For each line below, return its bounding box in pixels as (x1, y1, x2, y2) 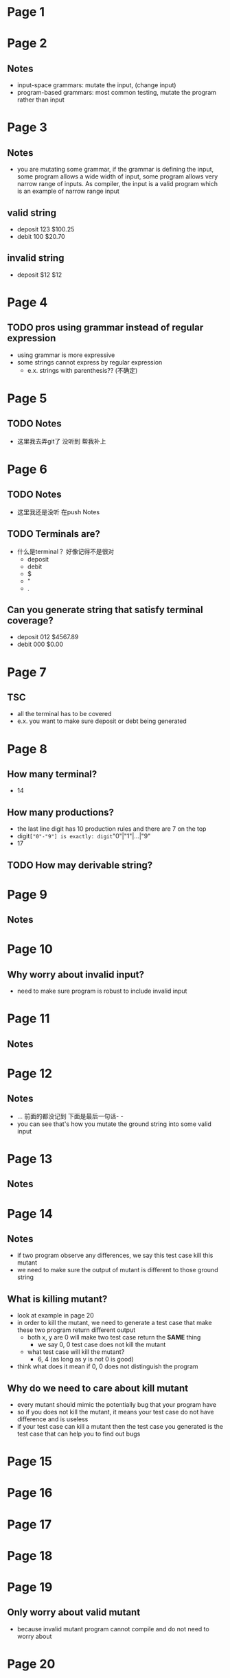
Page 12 (7, 1066, 53, 1081)
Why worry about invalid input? (7, 969, 144, 980)
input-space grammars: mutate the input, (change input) (16, 81, 176, 89)
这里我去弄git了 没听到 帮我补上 (16, 437, 106, 445)
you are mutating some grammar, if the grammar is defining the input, (16, 165, 214, 174)
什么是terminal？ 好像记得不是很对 (16, 547, 115, 555)
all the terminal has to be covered (16, 710, 112, 718)
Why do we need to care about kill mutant (7, 1382, 189, 1394)
